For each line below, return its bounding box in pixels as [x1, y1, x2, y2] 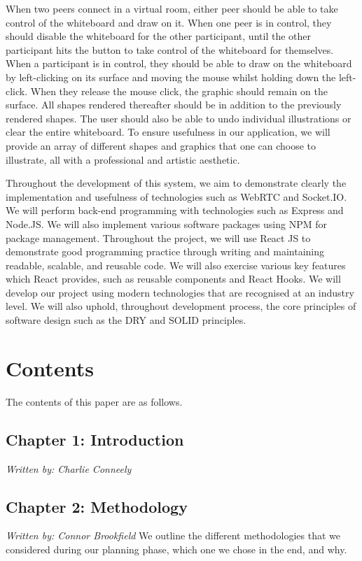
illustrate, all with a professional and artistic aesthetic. [6, 152, 240, 166]
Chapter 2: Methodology [6, 495, 188, 517]
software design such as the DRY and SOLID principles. [6, 313, 246, 327]
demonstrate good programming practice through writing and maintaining [6, 244, 324, 259]
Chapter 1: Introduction [6, 428, 184, 450]
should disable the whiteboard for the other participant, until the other [6, 29, 311, 43]
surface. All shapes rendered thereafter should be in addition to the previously [6, 97, 342, 112]
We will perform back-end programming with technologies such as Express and [6, 203, 344, 218]
